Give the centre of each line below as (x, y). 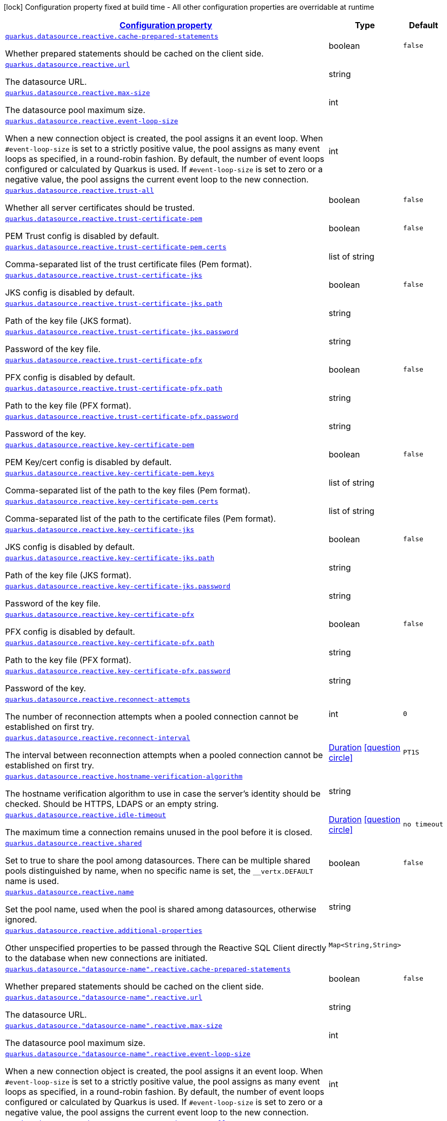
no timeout (423, 824)
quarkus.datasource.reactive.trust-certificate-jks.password (122, 332)
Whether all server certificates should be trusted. (100, 208)
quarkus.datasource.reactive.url (68, 65)
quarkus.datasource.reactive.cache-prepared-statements (112, 36)
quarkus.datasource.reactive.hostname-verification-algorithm (124, 776)
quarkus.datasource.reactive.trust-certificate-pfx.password (122, 417)
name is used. (32, 881)
